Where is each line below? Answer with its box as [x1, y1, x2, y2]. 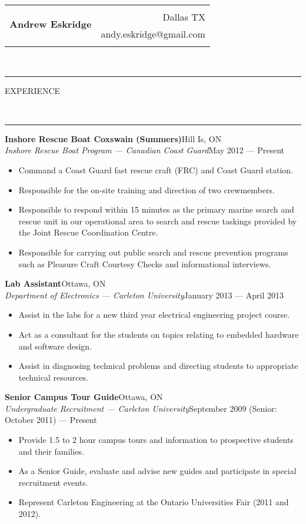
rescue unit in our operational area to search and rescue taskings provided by [18, 214, 297, 227]
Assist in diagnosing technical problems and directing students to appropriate [18, 360, 298, 372]
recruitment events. [18, 476, 88, 488]
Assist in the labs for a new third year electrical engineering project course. [18, 308, 290, 321]
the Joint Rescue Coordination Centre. [18, 226, 158, 239]
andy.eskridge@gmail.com [101, 27, 205, 41]
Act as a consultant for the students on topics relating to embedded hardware [18, 328, 299, 340]
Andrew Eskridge [9, 16, 92, 31]
